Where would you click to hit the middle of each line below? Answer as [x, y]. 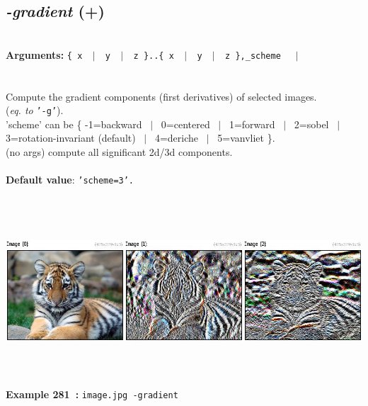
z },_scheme [253, 56]
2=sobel [311, 124]
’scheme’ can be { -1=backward [74, 124]
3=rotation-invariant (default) [71, 138]
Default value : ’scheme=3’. [70, 180]
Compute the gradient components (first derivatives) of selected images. [161, 96]
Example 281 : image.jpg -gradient [92, 394]
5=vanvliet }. [246, 138]
